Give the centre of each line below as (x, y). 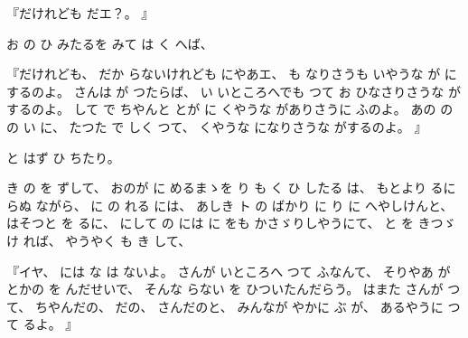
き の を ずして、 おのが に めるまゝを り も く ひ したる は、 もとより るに (231, 188)
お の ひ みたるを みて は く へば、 (110, 43)
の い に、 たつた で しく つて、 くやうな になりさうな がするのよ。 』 (217, 126)
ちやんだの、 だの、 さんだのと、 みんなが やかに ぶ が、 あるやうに (239, 306)
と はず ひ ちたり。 (63, 157)
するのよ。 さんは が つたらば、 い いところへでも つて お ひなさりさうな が (234, 91)
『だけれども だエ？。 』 (80, 13)
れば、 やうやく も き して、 (107, 240)
